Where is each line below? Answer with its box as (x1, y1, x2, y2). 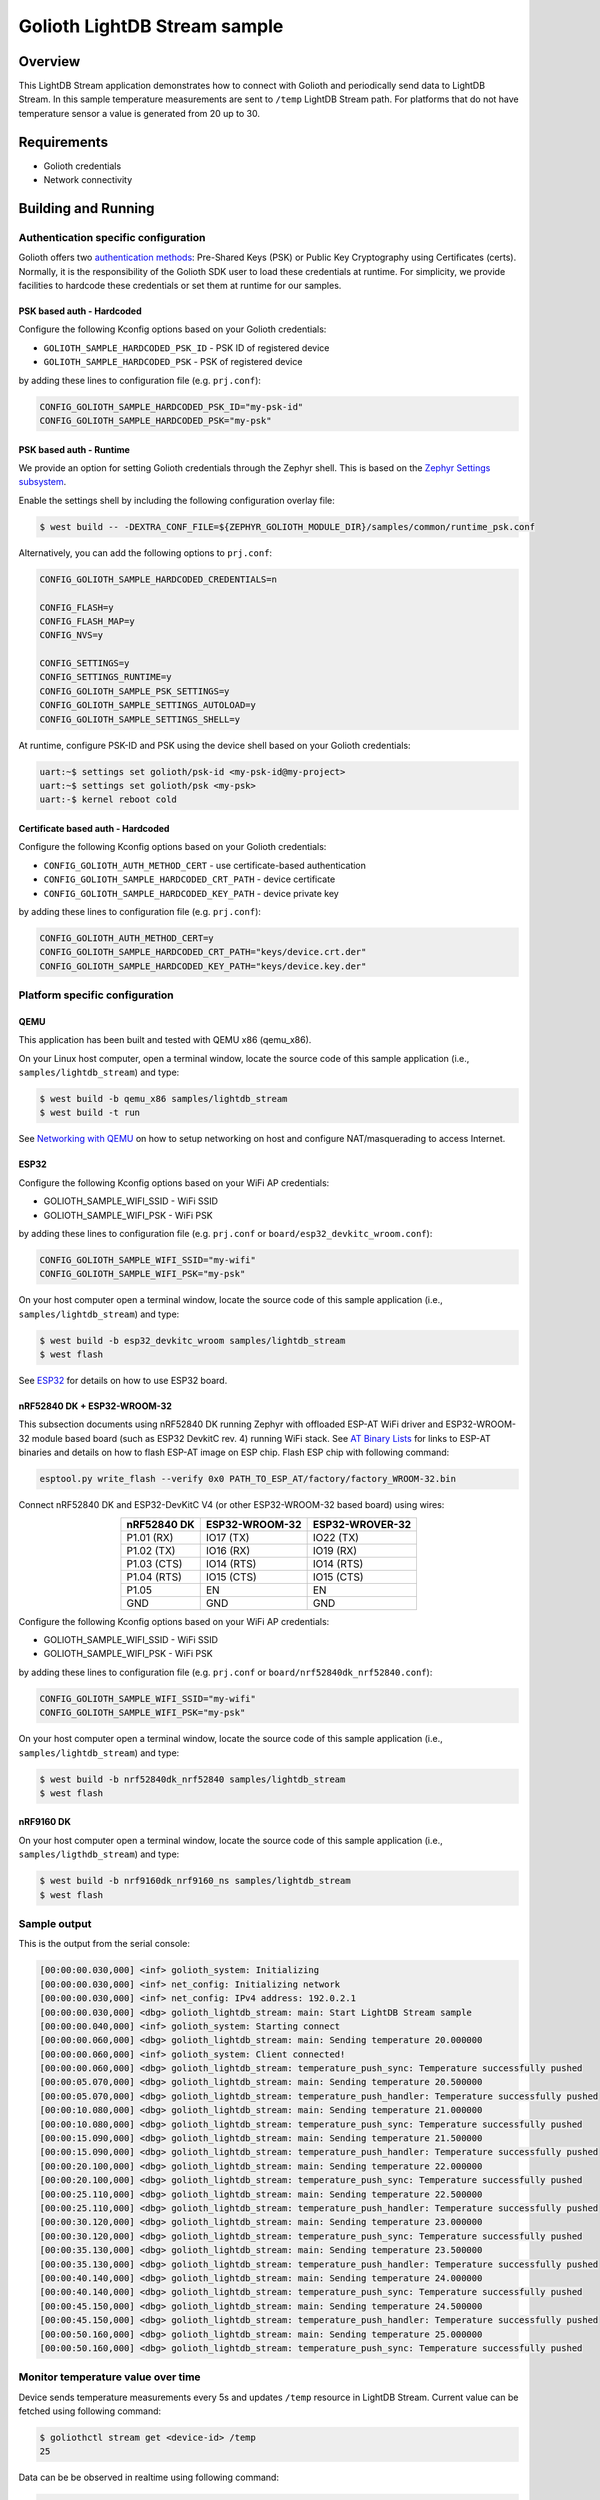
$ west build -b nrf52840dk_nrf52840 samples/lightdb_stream (39, 1773, 346, 1785)
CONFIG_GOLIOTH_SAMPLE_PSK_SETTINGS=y (39, 685, 230, 697)
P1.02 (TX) (126, 1543, 176, 1557)
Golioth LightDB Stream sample (18, 15, 284, 37)
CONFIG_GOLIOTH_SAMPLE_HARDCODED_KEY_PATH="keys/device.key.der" (39, 960, 367, 972)
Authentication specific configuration (18, 230, 206, 244)
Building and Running (18, 200, 155, 217)
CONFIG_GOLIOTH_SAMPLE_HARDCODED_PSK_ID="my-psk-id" (39, 401, 304, 412)
